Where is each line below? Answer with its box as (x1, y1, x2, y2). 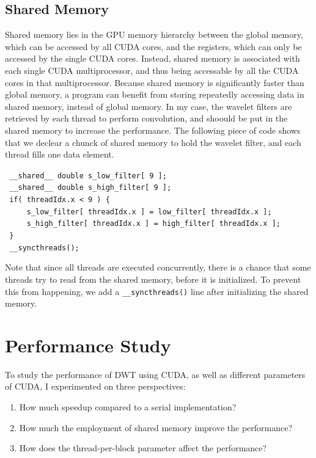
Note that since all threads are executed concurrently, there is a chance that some (5, 261, 311, 274)
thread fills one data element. (5, 148, 114, 161)
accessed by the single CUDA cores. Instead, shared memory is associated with (5, 52, 300, 65)
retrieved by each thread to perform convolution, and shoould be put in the (5, 112, 288, 125)
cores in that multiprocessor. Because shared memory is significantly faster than (5, 76, 304, 89)
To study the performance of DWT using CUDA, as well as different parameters (5, 368, 306, 380)
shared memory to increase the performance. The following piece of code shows (5, 123, 301, 136)
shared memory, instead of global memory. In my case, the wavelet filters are (5, 100, 292, 112)
